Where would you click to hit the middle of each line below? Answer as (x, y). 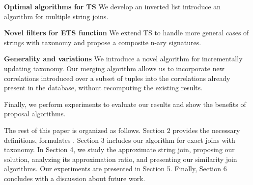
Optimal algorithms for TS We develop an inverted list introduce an (112, 6)
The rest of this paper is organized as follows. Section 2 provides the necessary (122, 130)
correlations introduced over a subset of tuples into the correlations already (117, 78)
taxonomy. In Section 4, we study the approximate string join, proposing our (119, 149)
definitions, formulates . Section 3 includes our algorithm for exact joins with (120, 140)
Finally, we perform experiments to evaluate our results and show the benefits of (125, 104)
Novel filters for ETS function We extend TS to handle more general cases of (126, 33)
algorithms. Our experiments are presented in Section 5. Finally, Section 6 (115, 169)
